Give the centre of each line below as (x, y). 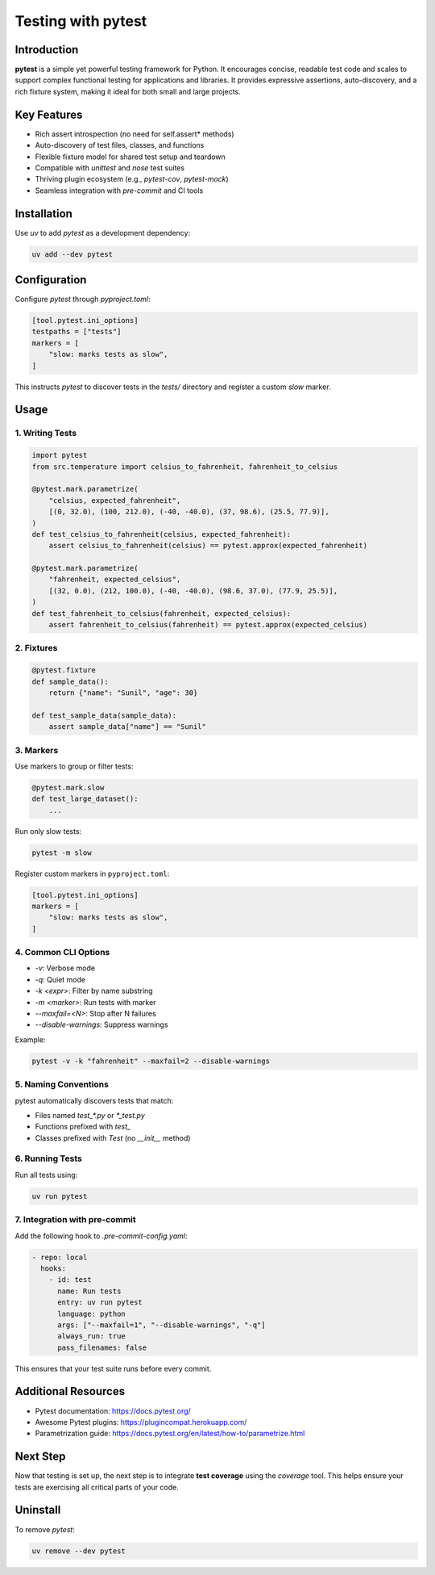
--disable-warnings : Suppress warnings (101, 1024)
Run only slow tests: (48, 831)
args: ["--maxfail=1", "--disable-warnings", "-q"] (162, 1325)
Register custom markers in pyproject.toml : (92, 873)
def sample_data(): (70, 681)
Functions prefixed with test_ (83, 1127)
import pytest (60, 455)
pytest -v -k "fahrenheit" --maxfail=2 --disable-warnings (151, 1061)
